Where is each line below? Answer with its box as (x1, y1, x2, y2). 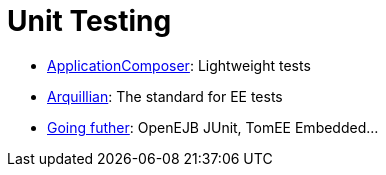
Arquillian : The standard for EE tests (47, 87, 283, 105)
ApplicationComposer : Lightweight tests (47, 56, 311, 74)
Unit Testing (7, 4, 172, 38)
